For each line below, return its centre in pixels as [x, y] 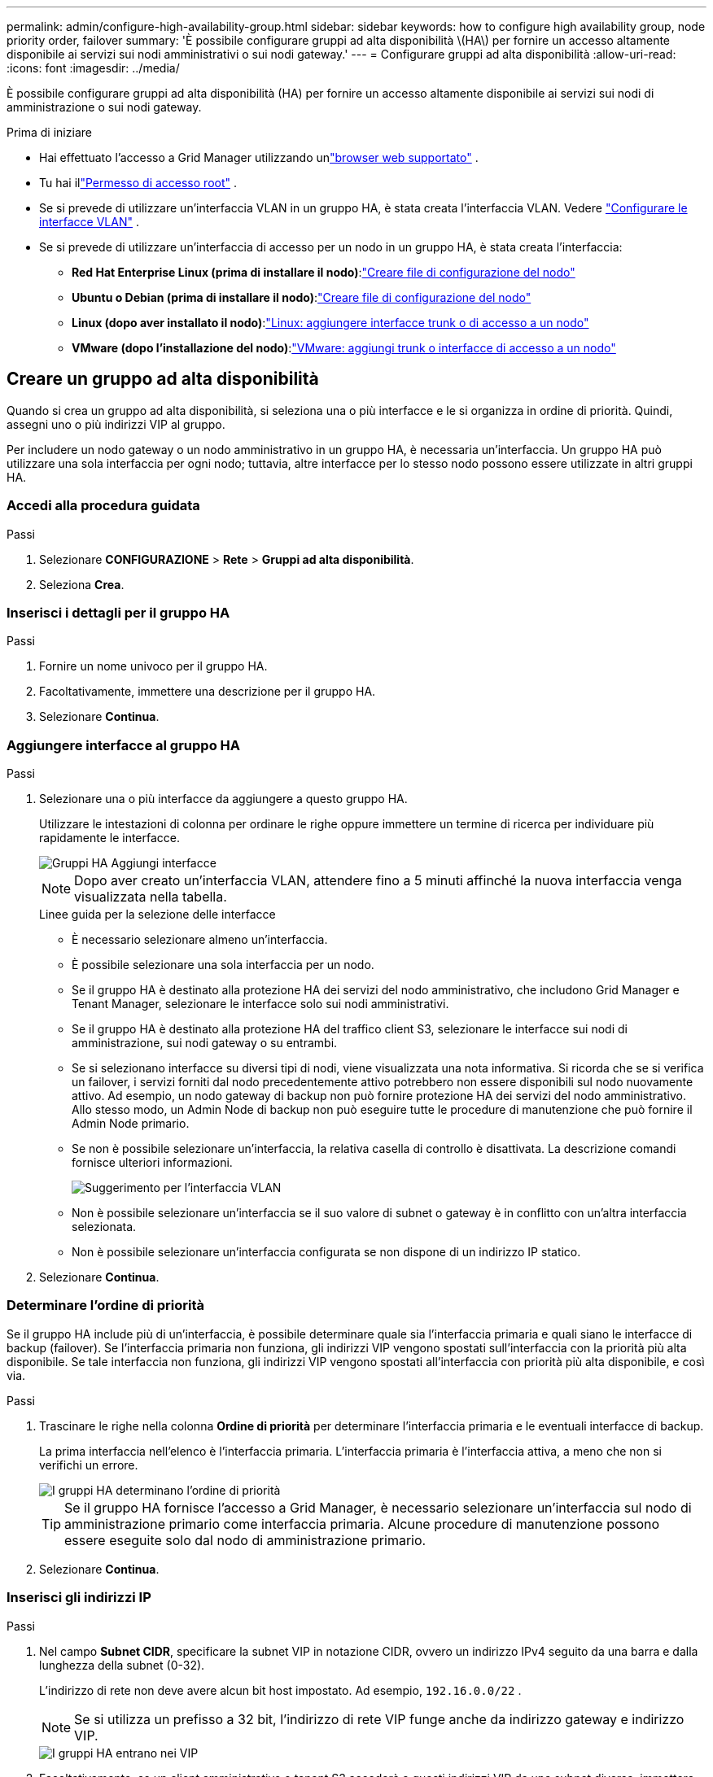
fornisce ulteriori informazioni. [152, 1163]
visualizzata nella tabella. [151, 897]
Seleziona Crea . [82, 584]
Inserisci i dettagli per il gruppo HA [118, 612]
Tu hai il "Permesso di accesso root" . [138, 183]
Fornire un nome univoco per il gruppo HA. [153, 666]
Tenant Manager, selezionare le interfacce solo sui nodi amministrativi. [260, 1004]
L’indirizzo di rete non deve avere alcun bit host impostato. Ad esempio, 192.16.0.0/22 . [280, 1690]
